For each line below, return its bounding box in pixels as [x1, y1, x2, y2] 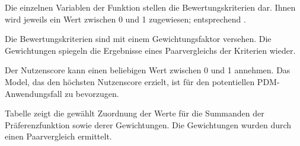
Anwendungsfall [5, 87, 62, 99]
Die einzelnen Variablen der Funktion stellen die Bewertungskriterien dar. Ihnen [5, 1, 296, 13]
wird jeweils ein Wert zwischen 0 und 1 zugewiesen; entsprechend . [5, 12, 246, 25]
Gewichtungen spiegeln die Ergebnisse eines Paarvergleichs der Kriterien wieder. [5, 44, 296, 56]
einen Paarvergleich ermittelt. [5, 130, 112, 142]
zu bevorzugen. [65, 87, 119, 99]
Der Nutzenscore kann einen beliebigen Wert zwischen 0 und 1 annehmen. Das [5, 64, 291, 76]
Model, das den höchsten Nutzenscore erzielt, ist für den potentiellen [5, 75, 255, 87]
